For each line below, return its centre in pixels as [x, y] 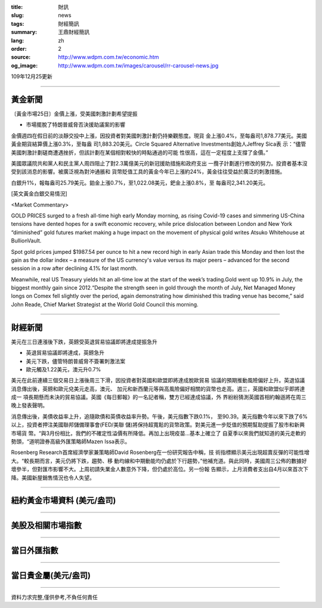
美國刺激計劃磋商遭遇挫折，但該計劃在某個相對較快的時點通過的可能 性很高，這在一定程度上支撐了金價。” [140, 152]
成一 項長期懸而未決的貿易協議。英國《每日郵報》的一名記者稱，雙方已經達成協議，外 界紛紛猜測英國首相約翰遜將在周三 [159, 397]
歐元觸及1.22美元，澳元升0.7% [64, 369]
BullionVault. [26, 241]
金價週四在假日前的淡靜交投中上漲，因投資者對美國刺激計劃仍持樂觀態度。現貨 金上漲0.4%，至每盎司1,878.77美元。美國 [159, 136]
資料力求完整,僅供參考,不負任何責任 [55, 597]
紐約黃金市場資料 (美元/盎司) [64, 501]
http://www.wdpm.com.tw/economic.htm [109, 57]
